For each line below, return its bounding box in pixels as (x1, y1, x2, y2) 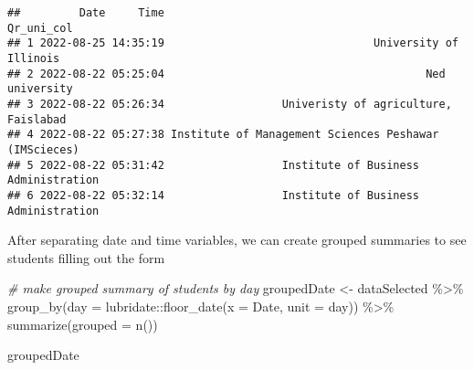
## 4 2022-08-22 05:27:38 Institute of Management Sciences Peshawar (7, 128, 439, 142)
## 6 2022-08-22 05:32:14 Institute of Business (7, 188, 420, 202)
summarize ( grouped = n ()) (7, 314, 158, 333)
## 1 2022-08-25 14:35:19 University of (7, 37, 458, 50)
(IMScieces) (7, 143, 79, 156)
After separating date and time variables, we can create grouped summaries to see (7, 230, 467, 249)
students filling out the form (7, 248, 165, 267)
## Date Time (7, 6, 164, 19)
